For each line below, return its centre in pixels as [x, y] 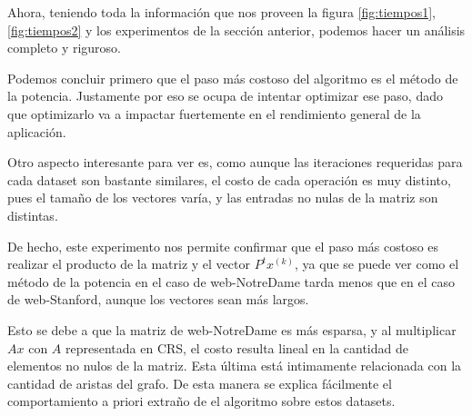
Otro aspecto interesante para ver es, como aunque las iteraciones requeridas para [235, 162]
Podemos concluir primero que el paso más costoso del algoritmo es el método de [233, 78]
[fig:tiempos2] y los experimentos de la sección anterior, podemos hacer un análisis [236, 30]
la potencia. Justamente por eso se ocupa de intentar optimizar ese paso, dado [225, 96]
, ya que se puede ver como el [377, 264]
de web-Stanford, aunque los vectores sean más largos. [158, 299]
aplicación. [37, 131]
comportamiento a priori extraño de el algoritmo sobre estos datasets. [201, 401]
